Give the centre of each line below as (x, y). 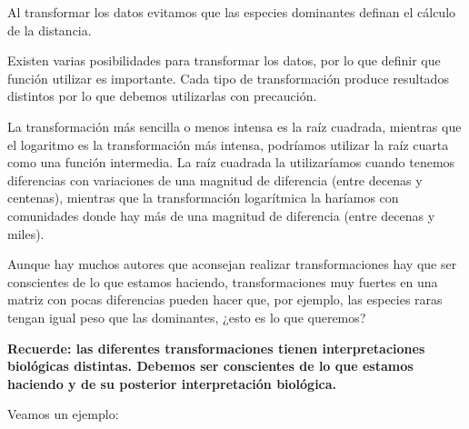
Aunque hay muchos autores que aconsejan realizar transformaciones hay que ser (232, 264)
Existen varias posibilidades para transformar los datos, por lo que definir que (224, 60)
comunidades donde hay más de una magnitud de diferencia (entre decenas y (221, 215)
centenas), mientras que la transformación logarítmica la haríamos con (203, 198)
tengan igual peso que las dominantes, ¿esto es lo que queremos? (187, 317)
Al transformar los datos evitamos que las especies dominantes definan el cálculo (232, 12)
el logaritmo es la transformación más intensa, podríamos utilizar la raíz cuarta (228, 144)
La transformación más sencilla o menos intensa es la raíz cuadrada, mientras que (234, 126)
